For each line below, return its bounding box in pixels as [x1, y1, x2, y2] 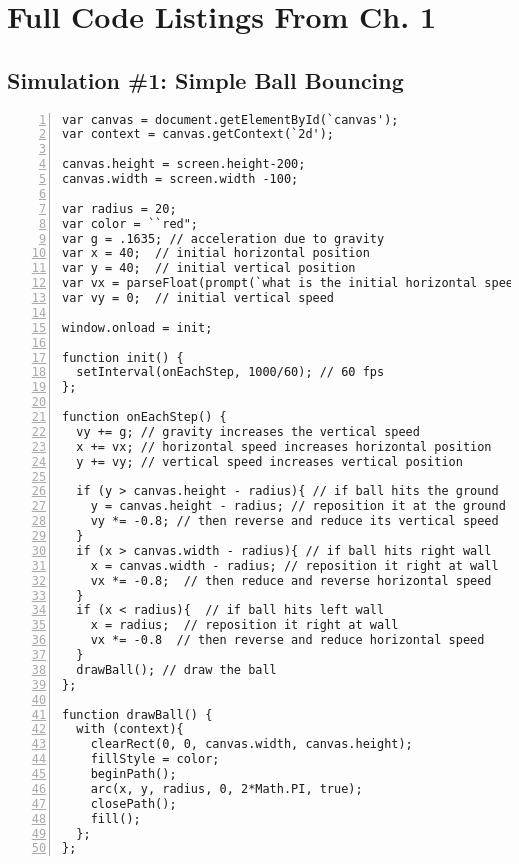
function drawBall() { [62, 707, 213, 722]
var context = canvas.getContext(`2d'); [62, 127, 335, 142]
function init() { [62, 350, 184, 365]
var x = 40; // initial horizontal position [62, 246, 370, 261]
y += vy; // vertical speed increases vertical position [76, 454, 463, 469]
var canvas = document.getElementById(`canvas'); [62, 112, 399, 127]
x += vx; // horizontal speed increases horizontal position [76, 439, 492, 454]
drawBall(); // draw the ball [76, 662, 277, 677]
